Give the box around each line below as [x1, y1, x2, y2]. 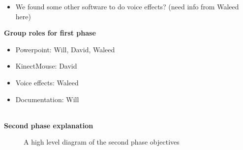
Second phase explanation [4, 120, 93, 130]
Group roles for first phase [4, 28, 96, 38]
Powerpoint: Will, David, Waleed [15, 44, 115, 54]
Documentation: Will [15, 94, 79, 104]
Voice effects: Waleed [15, 77, 79, 87]
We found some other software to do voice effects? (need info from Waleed [15, 1, 239, 11]
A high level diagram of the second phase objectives [24, 137, 180, 147]
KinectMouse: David [15, 61, 77, 71]
